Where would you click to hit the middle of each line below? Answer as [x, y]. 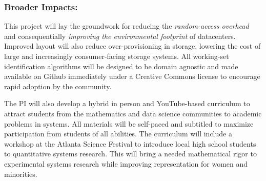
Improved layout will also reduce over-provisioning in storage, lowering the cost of [132, 46]
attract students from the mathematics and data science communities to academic [133, 113]
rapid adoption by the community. [58, 86]
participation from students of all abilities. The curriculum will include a [118, 134]
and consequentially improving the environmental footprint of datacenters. [120, 36]
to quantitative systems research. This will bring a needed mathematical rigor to [130, 154]
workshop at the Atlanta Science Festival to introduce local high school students [130, 143]
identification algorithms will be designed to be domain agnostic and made [121, 66]
